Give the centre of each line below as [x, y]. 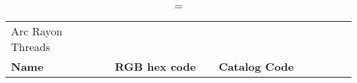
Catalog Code [256, 66]
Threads [31, 47]
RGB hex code [156, 66]
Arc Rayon [37, 31]
